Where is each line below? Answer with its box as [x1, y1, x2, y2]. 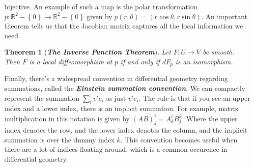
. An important [201, 11, 247, 21]
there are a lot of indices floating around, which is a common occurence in [4, 144, 227, 154]
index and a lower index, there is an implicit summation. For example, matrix [4, 103, 239, 113]
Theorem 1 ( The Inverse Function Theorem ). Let [4, 47, 171, 57]
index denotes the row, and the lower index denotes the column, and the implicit [4, 125, 248, 135]
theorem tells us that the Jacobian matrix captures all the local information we [4, 21, 243, 31]
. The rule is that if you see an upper [139, 92, 251, 103]
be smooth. [202, 47, 234, 57]
